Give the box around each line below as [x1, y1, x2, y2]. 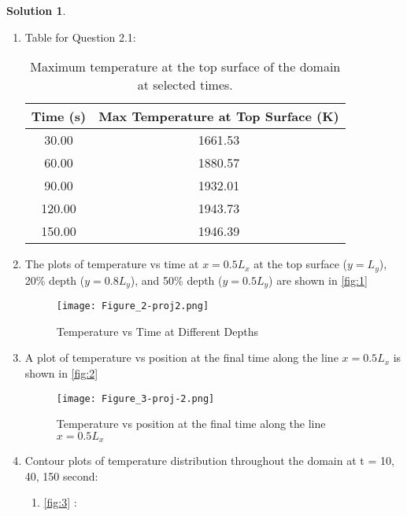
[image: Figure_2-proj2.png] [56, 300, 209, 312]
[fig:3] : [43, 494, 77, 510]
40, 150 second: [24, 467, 98, 484]
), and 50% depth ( [130, 271, 223, 288]
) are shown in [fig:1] [268, 271, 368, 288]
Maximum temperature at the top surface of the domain [30, 57, 341, 76]
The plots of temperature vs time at [24, 256, 199, 272]
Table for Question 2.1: [24, 28, 136, 45]
